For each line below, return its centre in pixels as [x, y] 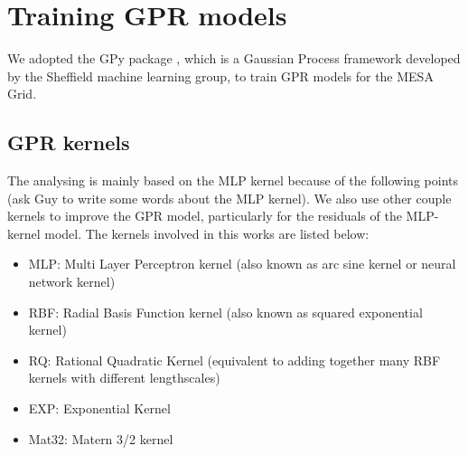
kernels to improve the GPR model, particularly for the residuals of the [205, 216]
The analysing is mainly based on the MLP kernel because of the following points [233, 180]
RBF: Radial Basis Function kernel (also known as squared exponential [225, 312]
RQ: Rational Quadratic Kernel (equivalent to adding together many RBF [234, 360]
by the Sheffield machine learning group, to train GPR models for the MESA [220, 76]
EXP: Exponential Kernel [99, 408]
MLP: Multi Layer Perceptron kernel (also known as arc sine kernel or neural [242, 264]
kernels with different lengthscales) [124, 378]
